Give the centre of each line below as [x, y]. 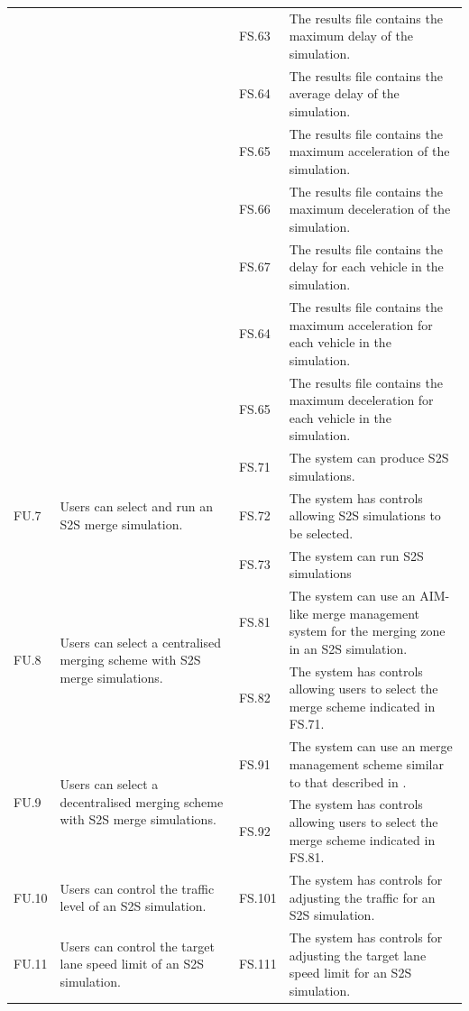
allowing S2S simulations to [365, 515]
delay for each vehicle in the [366, 267]
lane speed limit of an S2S [132, 964]
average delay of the [344, 93]
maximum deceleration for [361, 400]
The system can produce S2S [369, 458]
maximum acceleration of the [369, 151]
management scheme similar [366, 763]
